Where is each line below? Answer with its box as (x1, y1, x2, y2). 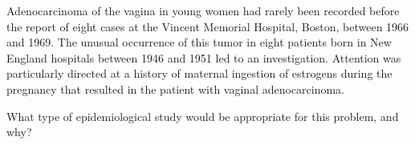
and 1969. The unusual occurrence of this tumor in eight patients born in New (6, 34, 392, 50)
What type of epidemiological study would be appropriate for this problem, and (6, 107, 399, 124)
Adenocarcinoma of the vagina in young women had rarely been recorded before (6, 2, 400, 18)
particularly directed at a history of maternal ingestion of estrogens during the (6, 65, 393, 82)
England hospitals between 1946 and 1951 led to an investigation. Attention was (6, 49, 401, 66)
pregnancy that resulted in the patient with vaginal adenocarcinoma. (6, 80, 345, 97)
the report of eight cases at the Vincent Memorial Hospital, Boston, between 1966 (6, 18, 409, 34)
